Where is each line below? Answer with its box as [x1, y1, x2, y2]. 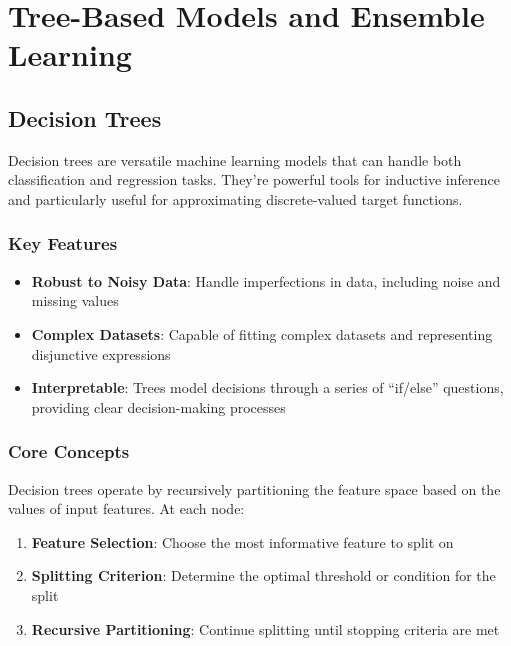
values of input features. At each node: [8, 498, 245, 519]
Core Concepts [8, 439, 130, 464]
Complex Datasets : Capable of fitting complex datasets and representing [31, 323, 493, 344]
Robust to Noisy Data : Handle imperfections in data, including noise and [31, 270, 501, 291]
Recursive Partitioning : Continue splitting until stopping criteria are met [31, 618, 500, 639]
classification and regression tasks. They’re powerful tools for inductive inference [8, 169, 500, 190]
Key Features [8, 231, 118, 256]
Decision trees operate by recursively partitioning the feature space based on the [8, 478, 501, 499]
